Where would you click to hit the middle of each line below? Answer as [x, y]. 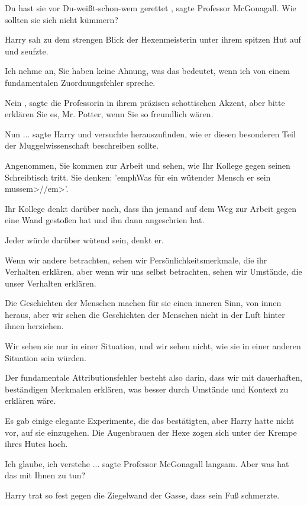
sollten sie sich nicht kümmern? [62, 19]
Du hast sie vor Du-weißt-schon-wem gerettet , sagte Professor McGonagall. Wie [151, 8]
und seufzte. [27, 51]
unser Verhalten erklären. [51, 283]
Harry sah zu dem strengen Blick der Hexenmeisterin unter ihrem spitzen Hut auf [153, 39]
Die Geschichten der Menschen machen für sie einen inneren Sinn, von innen [143, 303]
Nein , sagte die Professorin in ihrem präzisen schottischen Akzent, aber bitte [145, 102]
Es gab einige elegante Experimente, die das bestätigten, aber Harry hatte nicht [150, 421]
